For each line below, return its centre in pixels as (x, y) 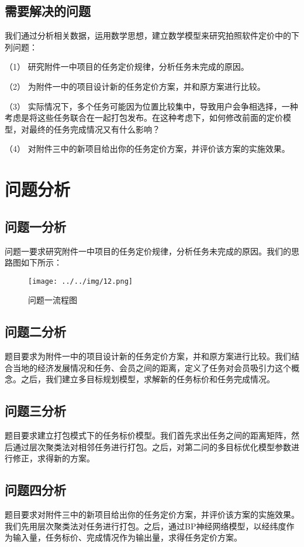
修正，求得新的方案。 (53, 458)
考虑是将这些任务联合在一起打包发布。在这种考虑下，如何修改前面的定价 (144, 118)
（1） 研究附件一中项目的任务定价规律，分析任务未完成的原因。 (127, 67)
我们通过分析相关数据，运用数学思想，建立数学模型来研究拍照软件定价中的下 (152, 35)
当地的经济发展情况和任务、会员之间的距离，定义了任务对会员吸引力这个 (152, 367)
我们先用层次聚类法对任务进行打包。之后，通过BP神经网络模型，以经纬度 (146, 526)
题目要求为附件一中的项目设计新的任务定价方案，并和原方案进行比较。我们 (148, 356)
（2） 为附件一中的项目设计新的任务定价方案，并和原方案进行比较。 (135, 86)
